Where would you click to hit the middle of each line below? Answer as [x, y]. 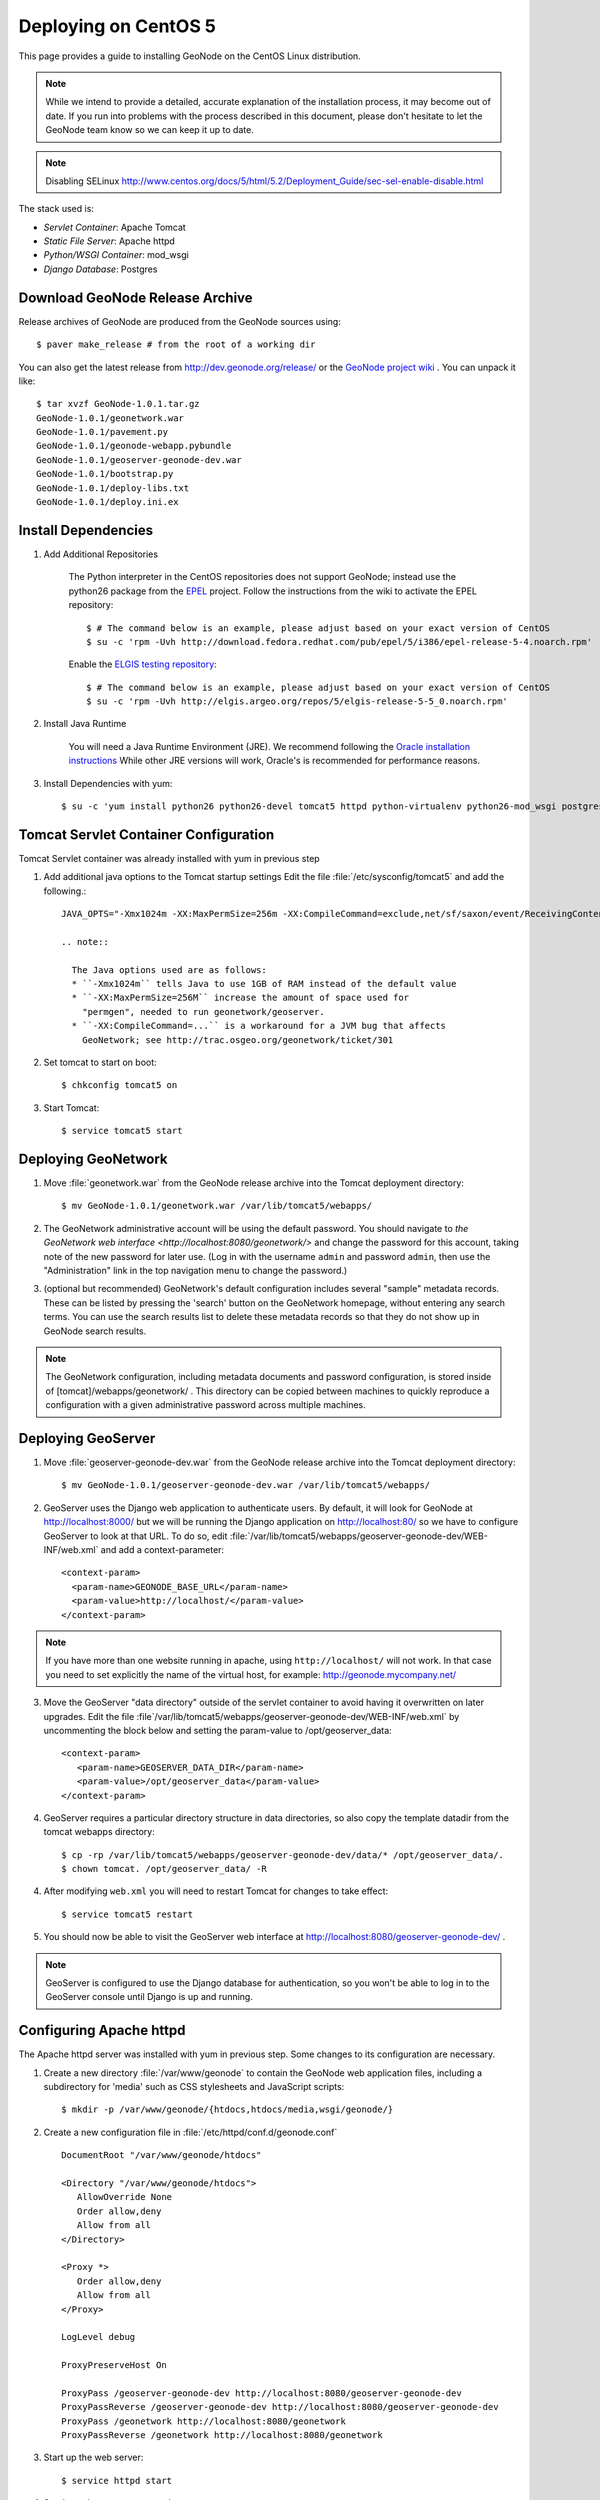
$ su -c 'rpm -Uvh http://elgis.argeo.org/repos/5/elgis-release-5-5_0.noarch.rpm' [297, 701]
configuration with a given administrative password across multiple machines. [206, 1405]
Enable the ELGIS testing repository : [142, 664]
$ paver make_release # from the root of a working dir [176, 344]
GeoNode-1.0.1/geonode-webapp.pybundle [134, 446]
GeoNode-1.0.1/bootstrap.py [105, 474]
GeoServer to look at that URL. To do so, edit [135, 1536]
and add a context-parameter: [162, 1550]
